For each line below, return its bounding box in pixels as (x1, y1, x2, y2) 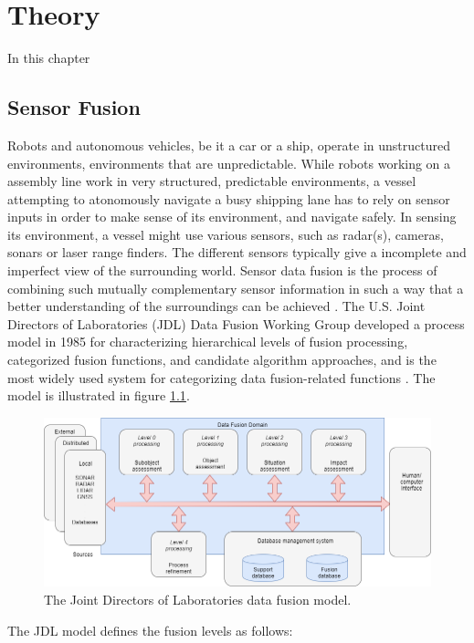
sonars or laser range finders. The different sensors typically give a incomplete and (7, 243, 467, 262)
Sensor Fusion (7, 93, 141, 121)
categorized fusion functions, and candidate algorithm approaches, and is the (7, 350, 437, 369)
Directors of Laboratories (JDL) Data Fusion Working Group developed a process (7, 314, 465, 333)
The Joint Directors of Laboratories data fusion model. (44, 589, 352, 608)
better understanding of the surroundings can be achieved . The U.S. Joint (7, 296, 426, 316)
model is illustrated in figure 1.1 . (7, 386, 190, 405)
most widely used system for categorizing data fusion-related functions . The (7, 368, 436, 387)
